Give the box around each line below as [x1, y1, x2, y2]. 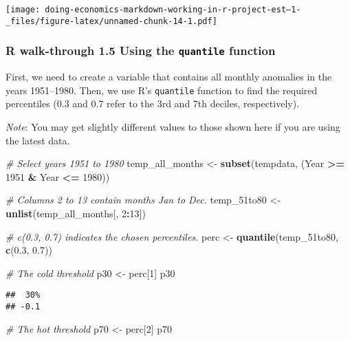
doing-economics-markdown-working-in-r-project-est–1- [45, 5, 301, 14]
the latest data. [6, 133, 70, 147]
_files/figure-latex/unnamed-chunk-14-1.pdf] [6, 16, 217, 26]
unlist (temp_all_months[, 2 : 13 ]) [6, 206, 146, 220]
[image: [6, 5, 41, 14]
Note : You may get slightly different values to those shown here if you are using [6, 119, 340, 133]
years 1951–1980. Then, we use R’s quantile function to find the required [6, 82, 318, 97]
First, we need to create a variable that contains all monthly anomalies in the [6, 69, 332, 84]
